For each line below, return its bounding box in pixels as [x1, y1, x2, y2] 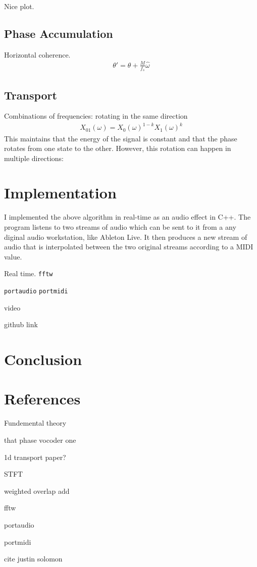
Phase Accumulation [4, 25, 113, 41]
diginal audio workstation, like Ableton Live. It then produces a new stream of [4, 231, 247, 242]
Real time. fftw [4, 268, 53, 279]
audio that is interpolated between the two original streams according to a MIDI [4, 241, 253, 252]
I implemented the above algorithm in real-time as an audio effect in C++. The [4, 212, 251, 222]
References [4, 388, 81, 409]
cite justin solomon [4, 553, 63, 564]
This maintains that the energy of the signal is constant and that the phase [4, 133, 237, 143]
